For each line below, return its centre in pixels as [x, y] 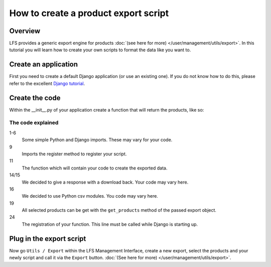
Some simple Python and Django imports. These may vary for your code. [97, 140]
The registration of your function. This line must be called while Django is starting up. [110, 224]
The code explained [34, 123]
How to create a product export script [89, 13]
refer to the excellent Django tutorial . [47, 83]
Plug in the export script [48, 239]
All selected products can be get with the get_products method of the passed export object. [119, 210]
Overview [25, 31]
